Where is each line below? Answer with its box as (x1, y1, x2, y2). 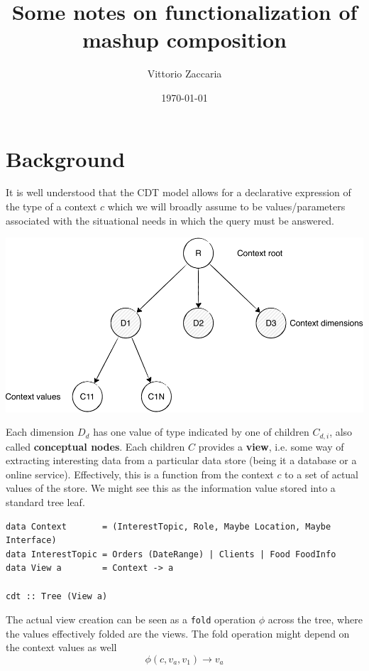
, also (329, 424, 353, 439)
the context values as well (6, 640, 117, 655)
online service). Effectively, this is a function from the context (6, 466, 274, 481)
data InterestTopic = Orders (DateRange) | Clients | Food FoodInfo (6, 549, 336, 559)
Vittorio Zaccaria (147, 66, 222, 81)
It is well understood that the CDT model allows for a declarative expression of (6, 185, 351, 200)
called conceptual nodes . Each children (6, 439, 185, 453)
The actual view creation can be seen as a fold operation (6, 612, 256, 627)
